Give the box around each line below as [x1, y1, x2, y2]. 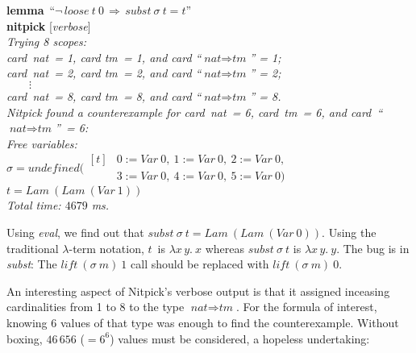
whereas [205, 239, 245, 256]
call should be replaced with [131, 255, 269, 272]
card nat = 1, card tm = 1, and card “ [6, 48, 202, 65]
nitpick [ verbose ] [6, 17, 91, 34]
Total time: [6, 197, 61, 214]
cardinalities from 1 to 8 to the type [6, 298, 185, 315]
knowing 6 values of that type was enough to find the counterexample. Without [6, 314, 399, 330]
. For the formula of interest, [235, 298, 377, 315]
